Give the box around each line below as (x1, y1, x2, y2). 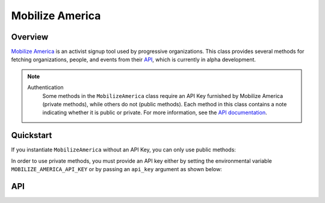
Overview (11, 32, 49, 42)
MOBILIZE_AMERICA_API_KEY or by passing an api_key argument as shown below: (11, 166, 222, 173)
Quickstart (11, 130, 52, 141)
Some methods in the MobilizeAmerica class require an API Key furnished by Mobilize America (42, 92, 283, 99)
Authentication (27, 84, 64, 91)
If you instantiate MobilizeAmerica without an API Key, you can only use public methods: (11, 146, 236, 153)
